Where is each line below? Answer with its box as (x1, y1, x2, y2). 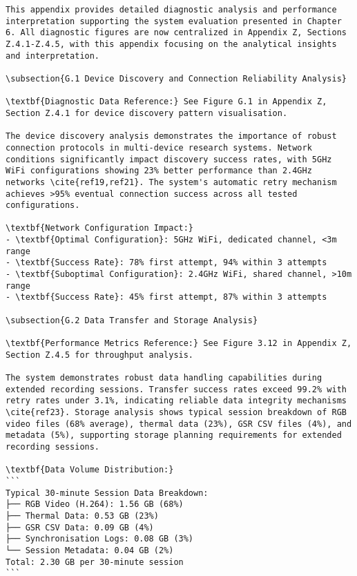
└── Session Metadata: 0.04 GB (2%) (6, 545, 174, 555)
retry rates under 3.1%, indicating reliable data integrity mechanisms (6, 396, 347, 406)
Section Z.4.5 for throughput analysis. (6, 349, 194, 360)
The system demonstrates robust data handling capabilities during (6, 373, 322, 383)
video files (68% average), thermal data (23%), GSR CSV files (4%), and (6, 419, 352, 429)
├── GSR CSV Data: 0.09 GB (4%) (6, 522, 154, 532)
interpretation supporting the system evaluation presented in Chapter (6, 16, 342, 26)
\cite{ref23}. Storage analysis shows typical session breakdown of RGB (6, 407, 347, 417)
